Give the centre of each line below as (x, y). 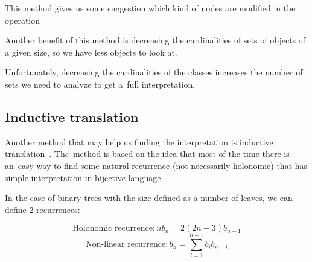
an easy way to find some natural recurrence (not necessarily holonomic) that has (156, 165)
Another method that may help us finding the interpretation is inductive (139, 142)
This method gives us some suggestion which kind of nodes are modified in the (150, 8)
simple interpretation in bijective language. (84, 177)
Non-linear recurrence (126, 245)
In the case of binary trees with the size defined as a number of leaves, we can (149, 198)
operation (23, 20)
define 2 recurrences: (43, 209)
